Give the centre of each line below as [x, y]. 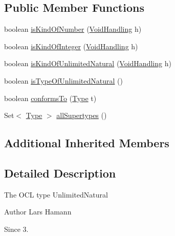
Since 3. [16, 229]
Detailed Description [60, 173]
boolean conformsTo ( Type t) [50, 98]
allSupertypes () [82, 115]
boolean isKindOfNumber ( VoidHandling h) [73, 29]
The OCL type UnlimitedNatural [56, 194]
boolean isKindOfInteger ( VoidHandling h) [71, 46]
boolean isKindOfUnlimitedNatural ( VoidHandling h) [88, 63]
